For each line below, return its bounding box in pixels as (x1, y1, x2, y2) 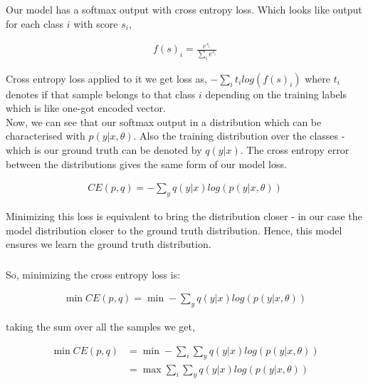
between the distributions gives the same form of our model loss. (6, 156, 287, 171)
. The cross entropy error (240, 142, 349, 157)
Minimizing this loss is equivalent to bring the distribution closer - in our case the (6, 208, 362, 223)
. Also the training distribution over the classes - (133, 128, 345, 143)
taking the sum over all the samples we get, (6, 319, 195, 334)
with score (73, 16, 118, 31)
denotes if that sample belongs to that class (6, 86, 196, 101)
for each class (6, 16, 64, 31)
